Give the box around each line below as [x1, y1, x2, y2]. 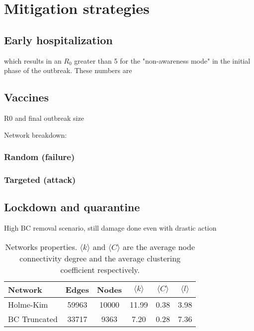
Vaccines [4, 89, 49, 105]
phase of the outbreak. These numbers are [4, 65, 132, 76]
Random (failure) [4, 151, 75, 163]
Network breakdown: [4, 129, 67, 140]
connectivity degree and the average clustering [19, 252, 181, 264]
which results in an [4, 55, 62, 66]
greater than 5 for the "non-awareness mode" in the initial [74, 55, 251, 66]
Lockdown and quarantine [4, 199, 140, 215]
